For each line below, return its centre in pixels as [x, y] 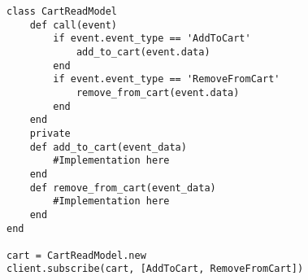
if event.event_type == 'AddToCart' [152, 39]
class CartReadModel [62, 11]
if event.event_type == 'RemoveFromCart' [167, 79]
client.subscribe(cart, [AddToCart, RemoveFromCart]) [155, 269]
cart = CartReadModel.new [76, 255]
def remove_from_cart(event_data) [123, 188]
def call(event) [74, 25]
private [50, 133]
